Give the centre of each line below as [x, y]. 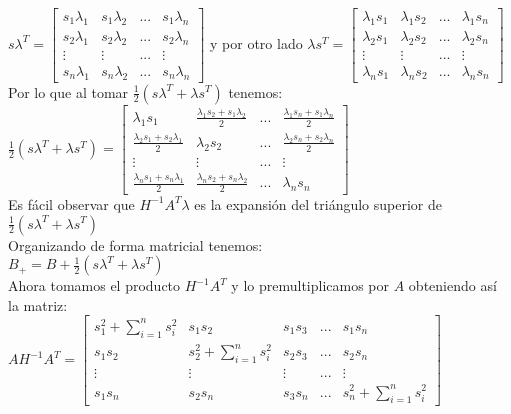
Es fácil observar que [71, 203]
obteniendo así [452, 285]
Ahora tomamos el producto [94, 285]
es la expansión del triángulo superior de [318, 203]
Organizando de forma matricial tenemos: [135, 244]
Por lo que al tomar [68, 91]
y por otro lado [256, 42]
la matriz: [38, 304]
